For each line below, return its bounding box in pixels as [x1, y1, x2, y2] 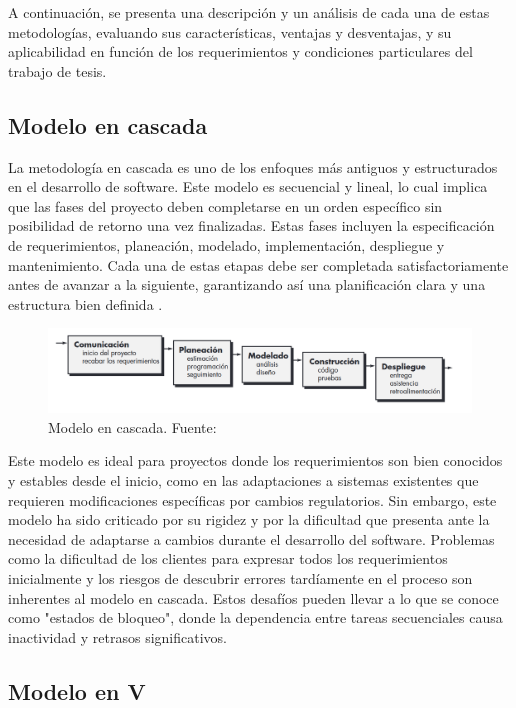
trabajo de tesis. [8, 60, 107, 81]
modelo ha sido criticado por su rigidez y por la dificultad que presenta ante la [8, 509, 490, 530]
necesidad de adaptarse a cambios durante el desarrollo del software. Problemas [8, 528, 495, 549]
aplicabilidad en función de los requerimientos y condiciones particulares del [8, 41, 473, 62]
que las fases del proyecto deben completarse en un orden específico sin [8, 195, 443, 216]
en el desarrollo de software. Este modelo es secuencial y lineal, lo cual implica [8, 176, 488, 197]
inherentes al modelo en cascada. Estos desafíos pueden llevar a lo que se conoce [8, 587, 499, 608]
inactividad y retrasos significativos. [8, 626, 227, 647]
